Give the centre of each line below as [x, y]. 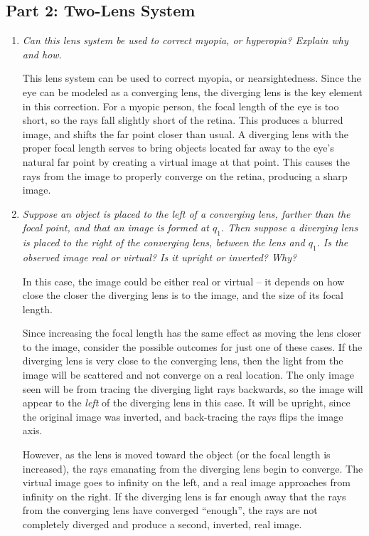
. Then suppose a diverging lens [289, 227]
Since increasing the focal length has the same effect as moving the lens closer [192, 333]
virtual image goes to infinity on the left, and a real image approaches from [186, 482]
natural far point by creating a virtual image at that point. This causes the [186, 161]
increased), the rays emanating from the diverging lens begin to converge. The [193, 468]
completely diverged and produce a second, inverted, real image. [162, 524]
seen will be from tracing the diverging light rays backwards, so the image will [193, 388]
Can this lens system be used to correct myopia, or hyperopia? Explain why [185, 40]
